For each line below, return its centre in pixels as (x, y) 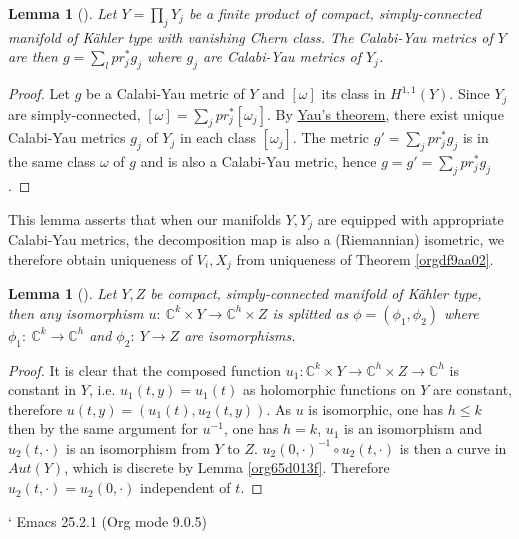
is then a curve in (453, 447)
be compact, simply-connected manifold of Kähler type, (316, 293)
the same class (52, 161)
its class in (353, 93)
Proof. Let (39, 93)
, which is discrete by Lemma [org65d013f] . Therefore (227, 467)
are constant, (472, 389)
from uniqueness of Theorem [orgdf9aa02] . (365, 258)
